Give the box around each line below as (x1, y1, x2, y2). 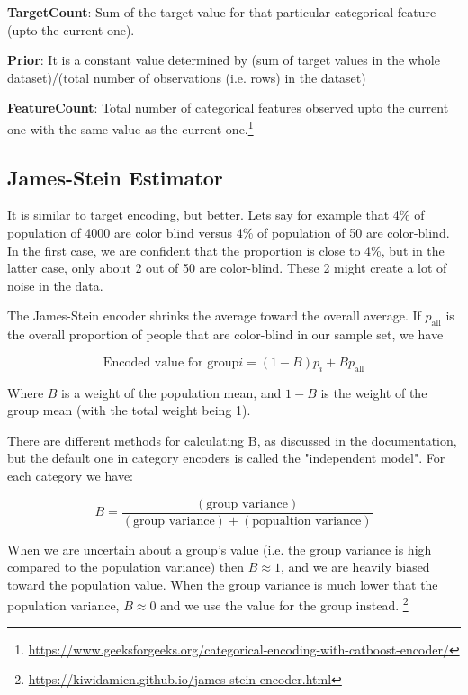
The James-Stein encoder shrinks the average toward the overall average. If (7, 306, 421, 325)
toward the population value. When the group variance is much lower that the (7, 574, 438, 593)
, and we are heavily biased (280, 557, 430, 576)
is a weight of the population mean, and (61, 383, 282, 402)
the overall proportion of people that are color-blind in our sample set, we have (7, 325, 444, 344)
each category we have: (7, 465, 133, 484)
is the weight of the (320, 383, 427, 402)
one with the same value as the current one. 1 (7, 116, 254, 138)
